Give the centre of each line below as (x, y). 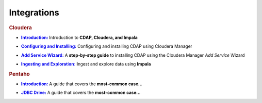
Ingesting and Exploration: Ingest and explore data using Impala (86, 64)
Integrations (34, 13)
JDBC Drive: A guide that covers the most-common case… (81, 93)
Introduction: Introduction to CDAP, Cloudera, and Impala (79, 37)
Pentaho (19, 74)
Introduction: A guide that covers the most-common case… (82, 84)
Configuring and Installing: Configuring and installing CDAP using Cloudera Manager (107, 46)
